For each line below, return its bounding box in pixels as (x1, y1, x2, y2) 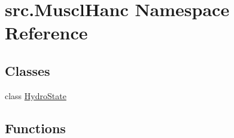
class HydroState (5, 89, 66, 102)
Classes (5, 61, 50, 79)
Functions (5, 118, 66, 137)
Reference (5, 20, 88, 45)
